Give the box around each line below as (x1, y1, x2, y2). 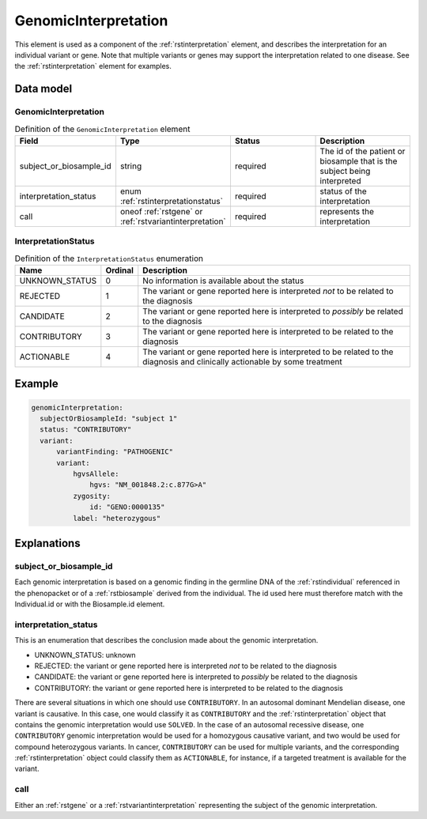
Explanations (14, 536, 81, 549)
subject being (319, 165, 371, 176)
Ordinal (105, 265, 134, 276)
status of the (319, 186, 367, 197)
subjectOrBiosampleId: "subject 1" (40, 413, 178, 423)
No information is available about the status (142, 275, 304, 286)
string (119, 160, 142, 172)
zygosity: (72, 491, 111, 500)
